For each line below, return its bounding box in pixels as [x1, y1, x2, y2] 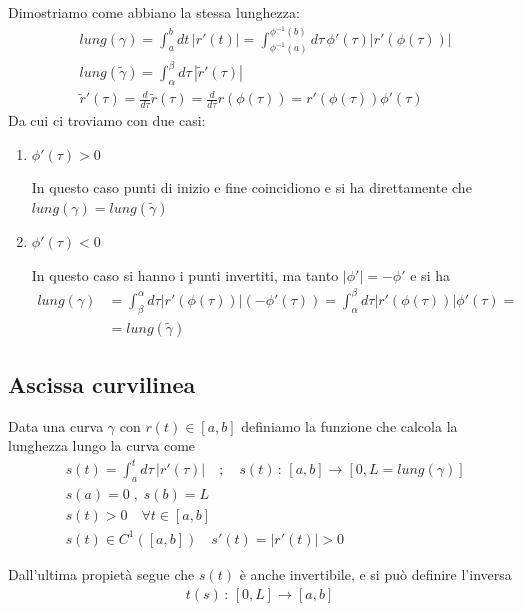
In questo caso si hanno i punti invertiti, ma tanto [31, 264, 339, 285]
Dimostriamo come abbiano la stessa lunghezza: [8, 2, 300, 22]
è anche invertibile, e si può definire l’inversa [239, 563, 512, 584]
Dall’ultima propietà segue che [8, 563, 195, 584]
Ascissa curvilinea [8, 368, 196, 399]
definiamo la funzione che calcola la [241, 415, 458, 436]
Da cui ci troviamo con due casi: [8, 110, 206, 131]
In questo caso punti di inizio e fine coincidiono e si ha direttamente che [31, 177, 472, 198]
